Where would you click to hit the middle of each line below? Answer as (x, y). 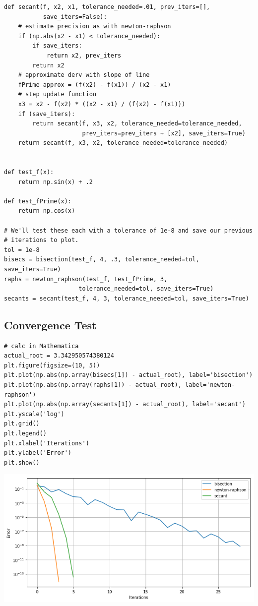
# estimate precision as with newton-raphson (95, 27)
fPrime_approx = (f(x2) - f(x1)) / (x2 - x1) (95, 85)
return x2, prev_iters (84, 55)
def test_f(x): (29, 172)
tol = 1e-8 (22, 250)
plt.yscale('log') (34, 414)
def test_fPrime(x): (38, 201)
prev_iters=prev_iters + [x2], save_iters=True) (164, 133)
